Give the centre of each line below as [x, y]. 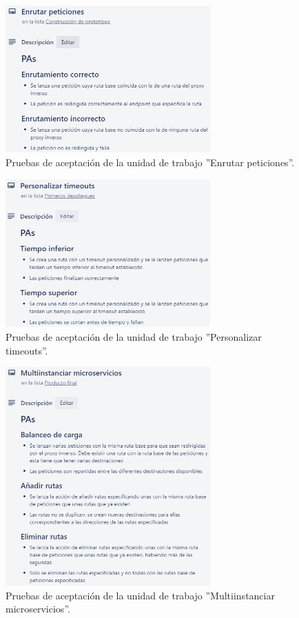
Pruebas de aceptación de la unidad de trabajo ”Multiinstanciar [140, 595]
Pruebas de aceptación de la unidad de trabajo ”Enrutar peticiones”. [150, 162]
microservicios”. [38, 609]
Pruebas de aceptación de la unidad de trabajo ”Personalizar [134, 336]
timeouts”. [27, 350]
